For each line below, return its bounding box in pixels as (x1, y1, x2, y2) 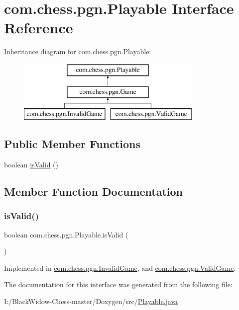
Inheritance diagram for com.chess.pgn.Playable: (4, 46, 151, 57)
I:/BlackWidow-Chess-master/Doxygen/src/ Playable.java (4, 296, 178, 307)
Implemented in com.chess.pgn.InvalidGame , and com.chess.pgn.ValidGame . (4, 262, 236, 273)
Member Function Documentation (4, 184, 183, 199)
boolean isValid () (4, 159, 59, 170)
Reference (4, 17, 73, 38)
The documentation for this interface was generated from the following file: (4, 279, 233, 290)
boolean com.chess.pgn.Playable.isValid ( (4, 229, 128, 239)
